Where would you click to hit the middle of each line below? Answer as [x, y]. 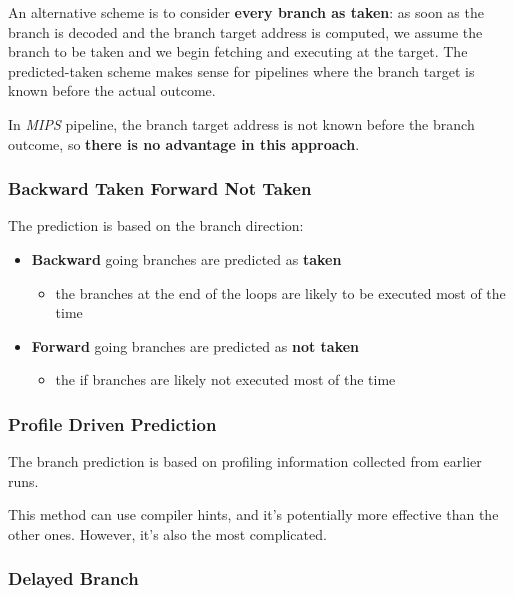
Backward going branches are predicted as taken [186, 258]
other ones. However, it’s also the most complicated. [167, 533]
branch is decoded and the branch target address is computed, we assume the [245, 31]
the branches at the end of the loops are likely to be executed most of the [280, 292]
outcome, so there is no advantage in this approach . [184, 143]
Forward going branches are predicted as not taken [195, 345]
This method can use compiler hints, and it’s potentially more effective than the [253, 514]
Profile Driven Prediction [112, 423]
